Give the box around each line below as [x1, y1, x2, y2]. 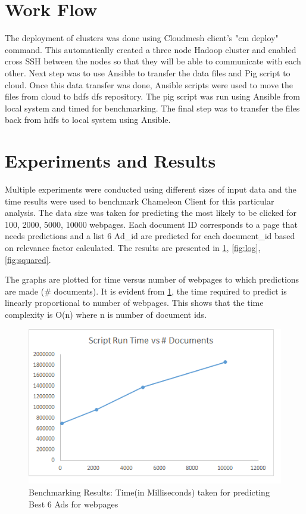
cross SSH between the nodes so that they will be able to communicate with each [5, 55, 301, 67]
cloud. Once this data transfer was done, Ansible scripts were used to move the [5, 78, 293, 91]
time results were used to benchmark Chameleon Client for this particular [5, 194, 274, 207]
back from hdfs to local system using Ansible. [5, 113, 171, 126]
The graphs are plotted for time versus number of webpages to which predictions [5, 273, 299, 286]
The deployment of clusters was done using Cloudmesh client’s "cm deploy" [5, 32, 279, 44]
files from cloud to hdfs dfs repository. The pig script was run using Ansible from [5, 90, 300, 103]
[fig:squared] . [5, 253, 51, 265]
